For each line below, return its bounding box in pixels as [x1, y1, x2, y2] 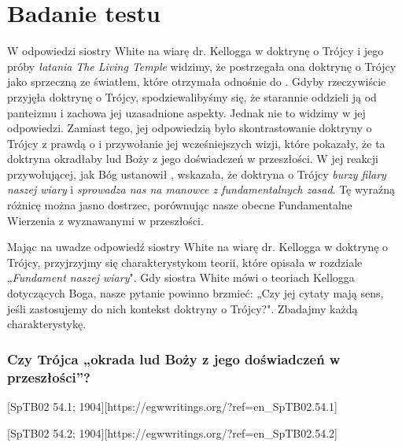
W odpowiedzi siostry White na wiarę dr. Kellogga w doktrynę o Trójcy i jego [7, 42, 384, 59]
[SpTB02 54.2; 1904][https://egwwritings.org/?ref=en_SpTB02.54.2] [7, 424, 337, 441]
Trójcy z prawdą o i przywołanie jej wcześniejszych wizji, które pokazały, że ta [7, 135, 385, 151]
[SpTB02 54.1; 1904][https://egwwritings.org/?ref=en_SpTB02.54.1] [7, 397, 337, 414]
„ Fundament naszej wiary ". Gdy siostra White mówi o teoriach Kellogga [7, 269, 355, 286]
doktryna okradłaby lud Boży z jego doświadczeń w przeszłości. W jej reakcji [7, 150, 378, 167]
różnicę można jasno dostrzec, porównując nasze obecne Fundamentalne [7, 197, 352, 213]
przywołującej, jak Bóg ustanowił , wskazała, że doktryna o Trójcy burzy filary [7, 165, 386, 182]
